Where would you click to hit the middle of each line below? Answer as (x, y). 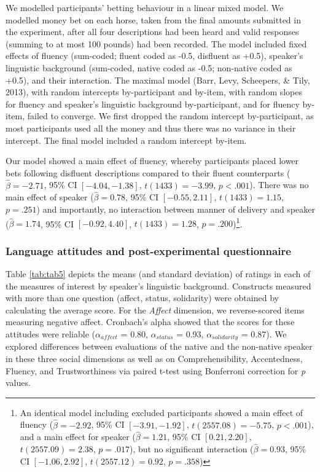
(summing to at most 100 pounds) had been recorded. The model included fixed (156, 43)
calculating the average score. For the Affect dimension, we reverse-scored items (155, 309)
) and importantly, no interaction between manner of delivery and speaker (176, 209)
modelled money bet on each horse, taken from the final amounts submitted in (153, 19)
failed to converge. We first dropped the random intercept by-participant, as (170, 116)
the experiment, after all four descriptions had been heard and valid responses (152, 32)
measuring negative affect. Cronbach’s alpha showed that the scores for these (150, 322)
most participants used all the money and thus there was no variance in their (151, 128)
